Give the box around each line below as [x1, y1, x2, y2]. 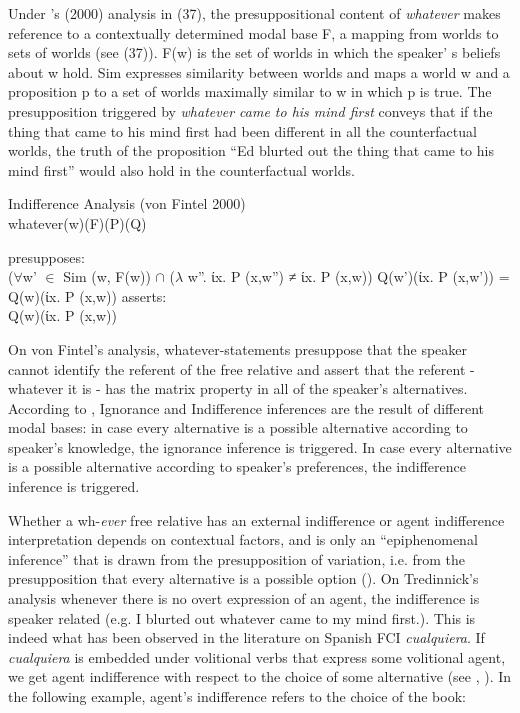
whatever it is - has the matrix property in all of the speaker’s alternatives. [8, 378, 468, 399]
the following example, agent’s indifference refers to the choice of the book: [8, 686, 466, 706]
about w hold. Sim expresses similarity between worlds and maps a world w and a [8, 61, 510, 82]
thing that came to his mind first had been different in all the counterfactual [8, 120, 477, 141]
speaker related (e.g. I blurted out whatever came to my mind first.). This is [8, 607, 476, 628]
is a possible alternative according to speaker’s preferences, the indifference [8, 456, 466, 477]
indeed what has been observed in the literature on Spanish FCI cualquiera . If [8, 627, 485, 648]
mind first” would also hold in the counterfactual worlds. [8, 159, 355, 180]
